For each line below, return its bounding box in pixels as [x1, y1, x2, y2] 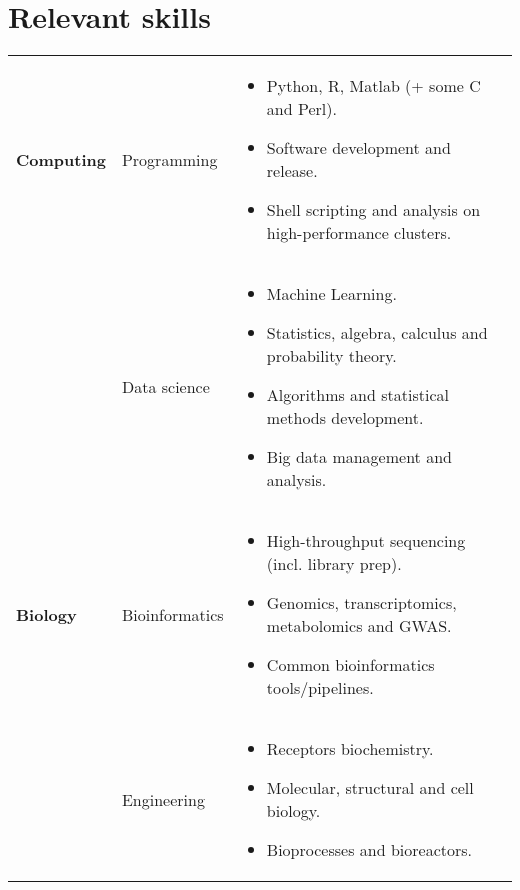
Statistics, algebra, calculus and [266, 321, 488, 345]
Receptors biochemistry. [266, 737, 434, 761]
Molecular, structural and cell [266, 776, 474, 800]
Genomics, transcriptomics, [266, 591, 457, 615]
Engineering [121, 787, 205, 811]
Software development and [266, 136, 451, 160]
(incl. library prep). [266, 552, 402, 576]
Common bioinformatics [266, 653, 435, 677]
